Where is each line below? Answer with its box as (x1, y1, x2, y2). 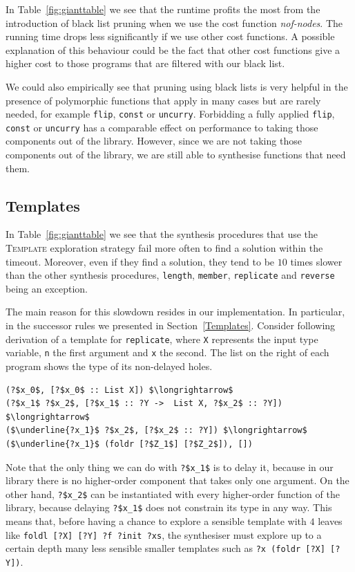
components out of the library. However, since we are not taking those (6, 133, 302, 148)
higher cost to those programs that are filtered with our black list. (6, 56, 285, 71)
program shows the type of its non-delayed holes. (6, 358, 213, 373)
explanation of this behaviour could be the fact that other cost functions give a (6, 42, 340, 57)
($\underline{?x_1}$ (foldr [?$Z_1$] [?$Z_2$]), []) (6, 439, 253, 449)
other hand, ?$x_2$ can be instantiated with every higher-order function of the (6, 486, 340, 501)
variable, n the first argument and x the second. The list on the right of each (6, 345, 329, 360)
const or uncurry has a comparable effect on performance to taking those (6, 120, 318, 134)
